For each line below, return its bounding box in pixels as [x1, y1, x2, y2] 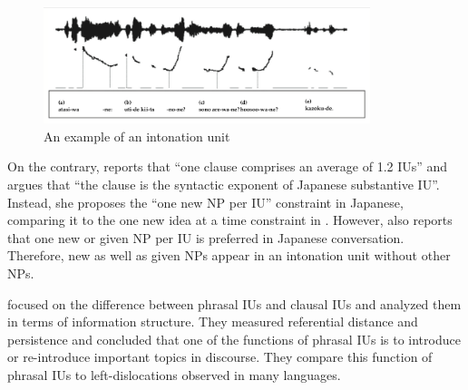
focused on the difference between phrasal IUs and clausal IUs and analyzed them [7, 294, 462, 313]
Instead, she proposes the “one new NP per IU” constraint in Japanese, [7, 192, 404, 211]
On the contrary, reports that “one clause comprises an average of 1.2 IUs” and [7, 157, 448, 176]
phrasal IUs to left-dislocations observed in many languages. [7, 365, 341, 384]
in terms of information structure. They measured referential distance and [7, 312, 418, 331]
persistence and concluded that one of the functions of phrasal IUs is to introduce [7, 329, 461, 348]
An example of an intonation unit [44, 126, 230, 145]
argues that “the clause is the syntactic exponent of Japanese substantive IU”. [7, 175, 440, 194]
